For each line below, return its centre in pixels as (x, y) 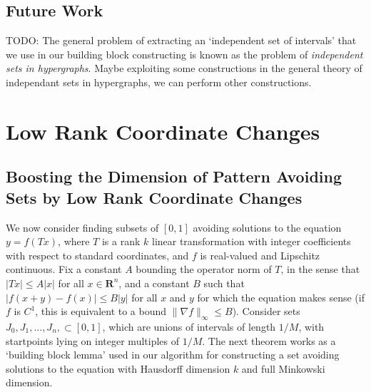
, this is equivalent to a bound (101, 311)
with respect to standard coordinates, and (97, 255)
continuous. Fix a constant (64, 269)
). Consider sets (266, 311)
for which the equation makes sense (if (281, 297)
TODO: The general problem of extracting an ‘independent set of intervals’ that (181, 40)
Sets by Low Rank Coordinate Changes (154, 197)
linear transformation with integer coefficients (251, 241)
